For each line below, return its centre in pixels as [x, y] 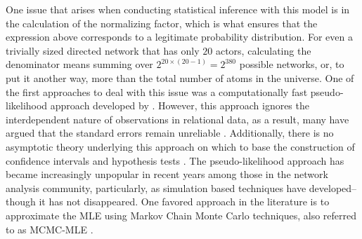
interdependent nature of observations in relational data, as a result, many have [177, 119]
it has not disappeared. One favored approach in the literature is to [184, 202]
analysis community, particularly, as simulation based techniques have [156, 187]
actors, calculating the [263, 50]
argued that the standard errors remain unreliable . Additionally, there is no [170, 133]
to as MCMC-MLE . [50, 229]
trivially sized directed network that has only [103, 50]
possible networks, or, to [292, 64]
